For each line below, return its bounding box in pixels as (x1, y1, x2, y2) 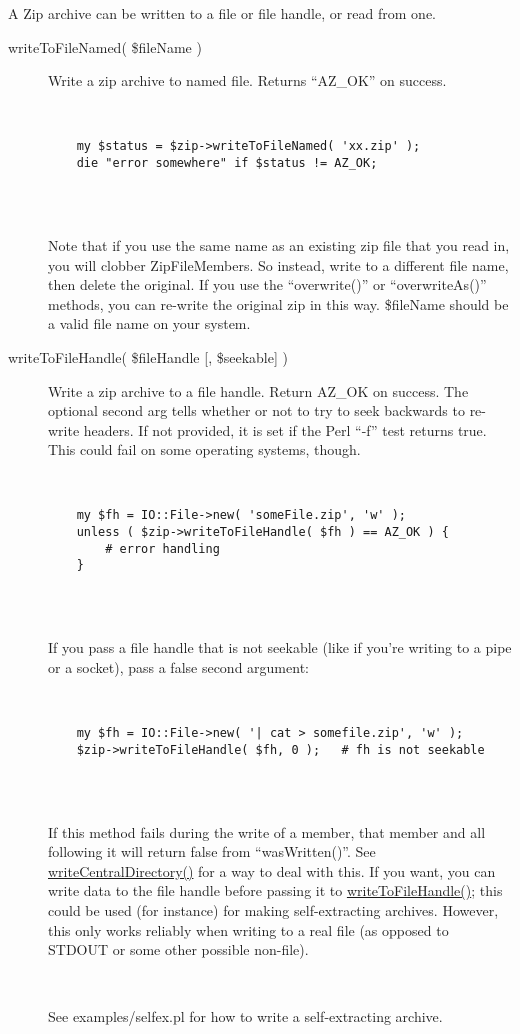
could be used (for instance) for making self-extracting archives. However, (48, 900, 499, 921)
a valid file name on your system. (48, 313, 251, 334)
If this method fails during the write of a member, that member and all (48, 821, 486, 842)
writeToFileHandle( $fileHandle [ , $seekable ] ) (8, 346, 288, 367)
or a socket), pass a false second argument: (48, 656, 309, 677)
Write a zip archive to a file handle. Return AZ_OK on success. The (48, 380, 469, 401)
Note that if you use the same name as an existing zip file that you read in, (48, 234, 510, 255)
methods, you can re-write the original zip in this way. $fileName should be (48, 293, 509, 314)
